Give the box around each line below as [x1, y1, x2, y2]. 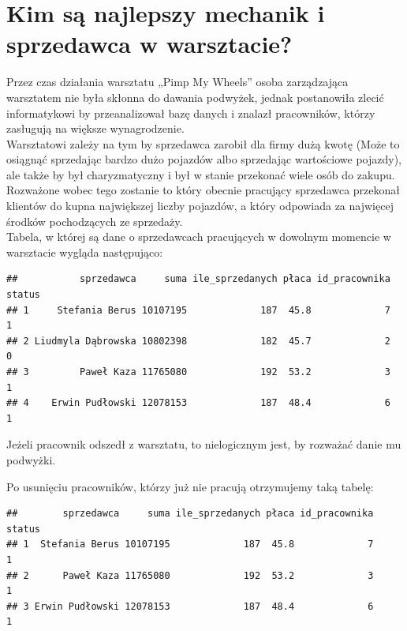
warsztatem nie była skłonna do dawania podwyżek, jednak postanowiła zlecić [6, 88, 384, 105]
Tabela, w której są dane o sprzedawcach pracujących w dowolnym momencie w [6, 228, 391, 245]
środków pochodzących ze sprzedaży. [6, 212, 183, 229]
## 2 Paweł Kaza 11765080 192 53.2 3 [6, 569, 374, 581]
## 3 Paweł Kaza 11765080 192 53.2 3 [6, 366, 390, 377]
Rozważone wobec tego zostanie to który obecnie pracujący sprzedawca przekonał [6, 182, 401, 198]
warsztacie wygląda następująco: [6, 243, 163, 260]
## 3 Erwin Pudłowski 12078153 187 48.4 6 [6, 600, 374, 612]
